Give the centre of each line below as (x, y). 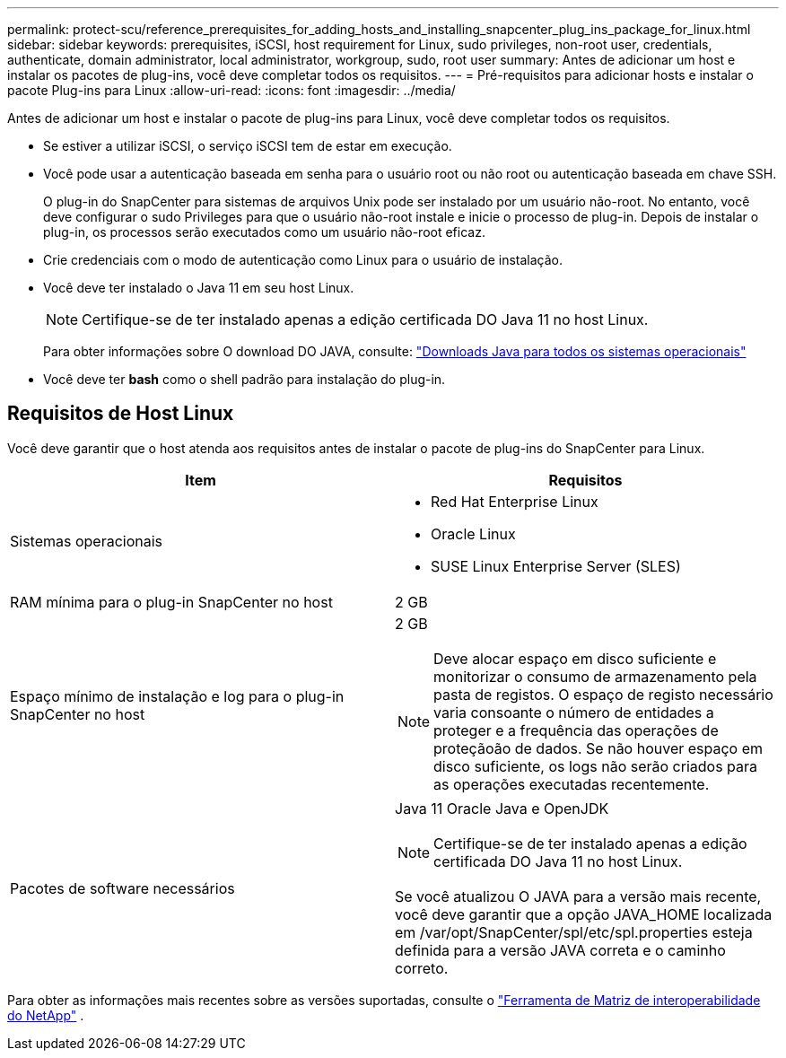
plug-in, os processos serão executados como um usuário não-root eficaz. (264, 232)
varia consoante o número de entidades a (574, 712)
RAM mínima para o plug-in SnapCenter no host (171, 602)
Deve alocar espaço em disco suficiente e (575, 658)
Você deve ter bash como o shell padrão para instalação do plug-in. (245, 379)
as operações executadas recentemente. (572, 784)
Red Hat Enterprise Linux (515, 501)
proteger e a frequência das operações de (576, 730)
